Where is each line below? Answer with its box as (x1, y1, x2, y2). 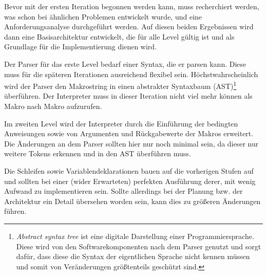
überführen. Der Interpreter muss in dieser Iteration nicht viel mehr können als (4, 90, 253, 101)
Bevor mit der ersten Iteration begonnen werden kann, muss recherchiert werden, (4, 1, 259, 11)
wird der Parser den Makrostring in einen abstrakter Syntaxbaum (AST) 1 (4, 79, 237, 91)
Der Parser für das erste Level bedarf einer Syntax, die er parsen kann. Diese (4, 58, 246, 69)
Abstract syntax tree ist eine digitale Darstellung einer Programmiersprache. (16, 230, 254, 241)
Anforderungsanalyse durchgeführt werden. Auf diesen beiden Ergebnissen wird (4, 21, 254, 32)
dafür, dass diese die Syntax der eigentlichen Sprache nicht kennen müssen (16, 251, 250, 262)
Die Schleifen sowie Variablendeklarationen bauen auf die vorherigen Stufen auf (4, 165, 254, 176)
